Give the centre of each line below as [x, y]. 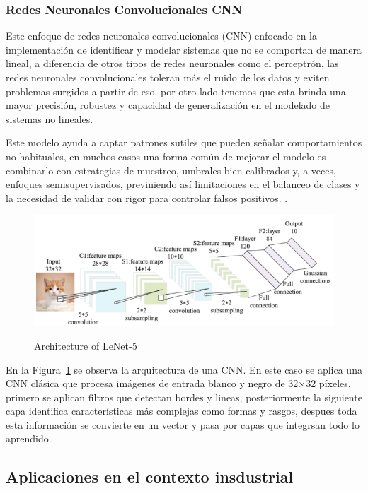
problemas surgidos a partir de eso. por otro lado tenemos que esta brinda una [176, 91]
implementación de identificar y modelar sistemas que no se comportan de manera [184, 49]
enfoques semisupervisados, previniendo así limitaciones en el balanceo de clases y [183, 184]
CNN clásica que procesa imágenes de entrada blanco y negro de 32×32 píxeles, [178, 383]
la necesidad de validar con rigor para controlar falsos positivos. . [147, 197]
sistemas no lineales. [50, 118]
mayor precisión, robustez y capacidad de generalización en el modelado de [168, 105]
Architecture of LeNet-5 [86, 345]
